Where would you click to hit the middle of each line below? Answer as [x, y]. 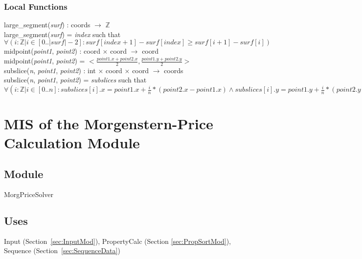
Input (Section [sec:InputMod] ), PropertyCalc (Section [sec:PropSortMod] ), [117, 241]
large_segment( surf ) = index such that [62, 34]
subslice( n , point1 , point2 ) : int [50, 70]
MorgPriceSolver [29, 194]
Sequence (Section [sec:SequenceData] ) [62, 250]
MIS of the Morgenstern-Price [109, 124]
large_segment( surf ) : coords [47, 25]
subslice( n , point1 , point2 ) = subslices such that [75, 80]
